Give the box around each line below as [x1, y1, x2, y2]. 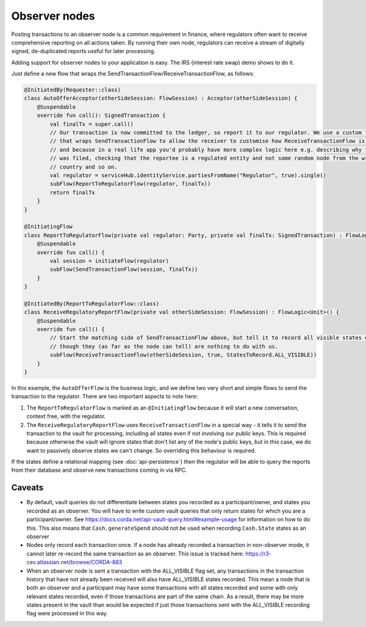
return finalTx [49, 189, 96, 196]
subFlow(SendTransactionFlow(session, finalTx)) [49, 266, 198, 273]
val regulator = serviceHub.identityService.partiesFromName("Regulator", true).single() [49, 172, 326, 178]
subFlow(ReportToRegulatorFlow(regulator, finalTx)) [49, 180, 211, 188]
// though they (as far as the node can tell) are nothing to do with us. [49, 343, 279, 350]
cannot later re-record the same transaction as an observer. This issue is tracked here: [26, 550, 244, 557]
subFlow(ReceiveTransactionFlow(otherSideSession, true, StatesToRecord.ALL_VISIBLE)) [49, 351, 317, 359]
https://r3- [245, 550, 271, 557]
